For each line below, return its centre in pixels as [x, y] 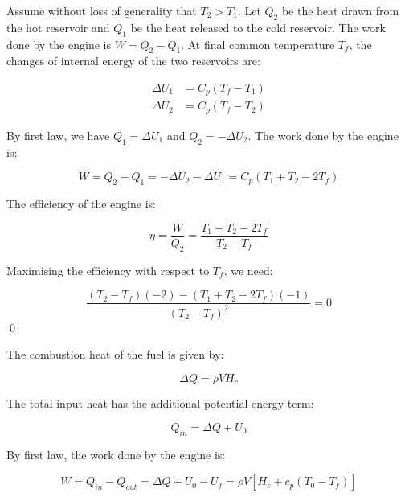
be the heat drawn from [340, 10]
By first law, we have [58, 135]
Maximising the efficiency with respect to [108, 270]
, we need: [248, 270]
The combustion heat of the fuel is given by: [115, 354]
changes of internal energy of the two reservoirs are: [133, 61]
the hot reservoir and [58, 27]
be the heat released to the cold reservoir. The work [258, 27]
